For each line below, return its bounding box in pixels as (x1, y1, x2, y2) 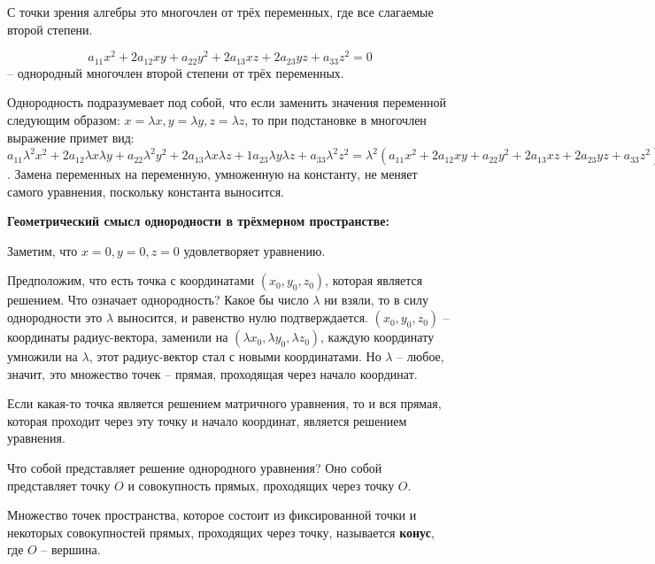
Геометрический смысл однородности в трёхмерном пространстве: (7, 212, 389, 230)
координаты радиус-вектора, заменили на (7, 328, 228, 346)
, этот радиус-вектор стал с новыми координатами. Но (89, 347, 381, 366)
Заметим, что (7, 241, 78, 259)
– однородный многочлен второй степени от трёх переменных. (7, 63, 344, 81)
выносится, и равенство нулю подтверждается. (117, 308, 368, 327)
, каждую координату (320, 328, 435, 346)
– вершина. (41, 540, 101, 559)
